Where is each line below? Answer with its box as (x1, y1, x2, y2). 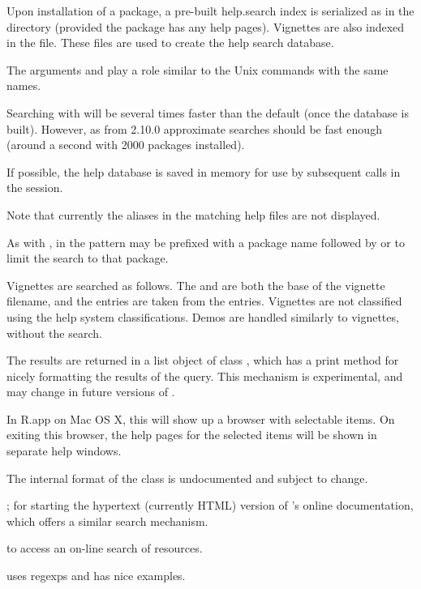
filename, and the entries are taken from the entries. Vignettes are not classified (6, 292, 402, 309)
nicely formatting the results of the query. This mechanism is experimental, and (6, 367, 403, 384)
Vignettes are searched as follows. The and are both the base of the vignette (6, 276, 385, 293)
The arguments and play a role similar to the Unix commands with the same (6, 61, 389, 78)
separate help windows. (6, 442, 122, 459)
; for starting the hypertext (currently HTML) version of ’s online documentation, (6, 497, 414, 514)
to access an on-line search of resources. (6, 540, 203, 557)
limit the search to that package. (6, 250, 169, 267)
